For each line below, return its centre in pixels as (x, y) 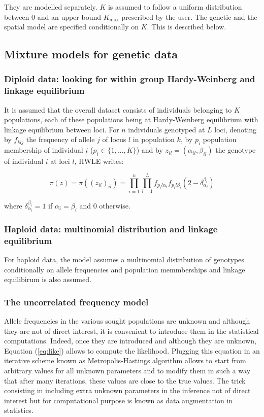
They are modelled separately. (51, 7)
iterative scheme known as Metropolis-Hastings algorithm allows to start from (125, 360)
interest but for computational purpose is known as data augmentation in (119, 400)
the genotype (236, 150)
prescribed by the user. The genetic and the (189, 16)
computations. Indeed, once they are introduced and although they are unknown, (130, 341)
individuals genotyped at (167, 129)
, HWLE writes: (99, 161)
